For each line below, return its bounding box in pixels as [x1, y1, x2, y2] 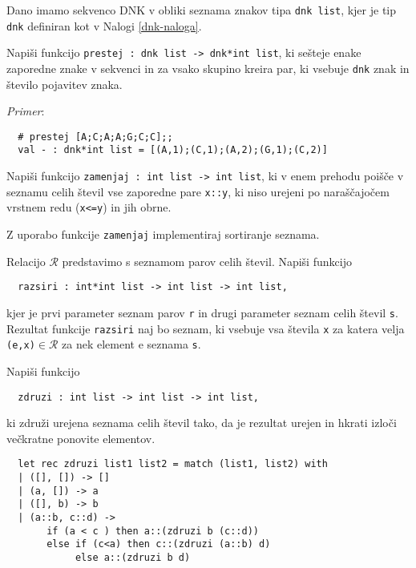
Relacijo [6, 252, 46, 269]
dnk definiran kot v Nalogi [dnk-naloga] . [6, 17, 202, 34]
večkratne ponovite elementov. [6, 429, 155, 446]
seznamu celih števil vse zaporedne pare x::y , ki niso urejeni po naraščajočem [6, 183, 390, 199]
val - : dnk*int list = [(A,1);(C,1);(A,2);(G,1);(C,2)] [18, 144, 328, 156]
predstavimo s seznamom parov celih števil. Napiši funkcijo [62, 252, 352, 269]
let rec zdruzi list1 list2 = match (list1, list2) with [18, 458, 328, 470]
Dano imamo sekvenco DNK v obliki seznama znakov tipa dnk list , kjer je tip [6, 2, 397, 18]
